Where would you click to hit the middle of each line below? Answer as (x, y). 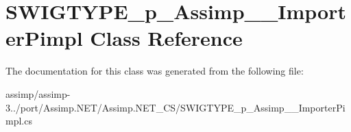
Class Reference (166, 38)
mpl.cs (19, 121)
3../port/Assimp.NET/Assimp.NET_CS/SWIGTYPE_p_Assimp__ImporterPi (175, 107)
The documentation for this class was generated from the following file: (155, 71)
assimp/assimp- (38, 93)
